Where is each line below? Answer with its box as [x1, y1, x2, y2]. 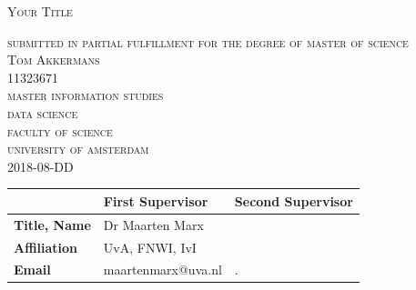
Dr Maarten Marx [103, 215, 204, 234]
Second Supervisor [234, 191, 353, 210]
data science [7, 103, 78, 122]
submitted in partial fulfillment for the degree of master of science [7, 32, 409, 51]
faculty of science [7, 121, 113, 140]
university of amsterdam [7, 139, 149, 158]
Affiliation [14, 237, 78, 256]
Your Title [7, 2, 73, 20]
